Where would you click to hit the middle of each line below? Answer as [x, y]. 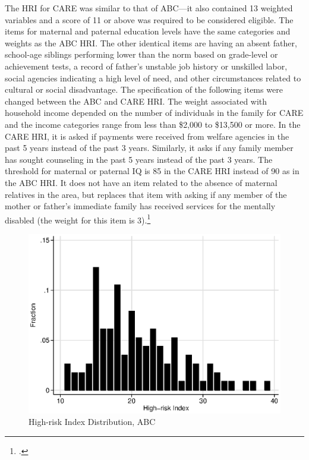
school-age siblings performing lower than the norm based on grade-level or [141, 54]
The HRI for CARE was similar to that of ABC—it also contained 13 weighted [149, 8]
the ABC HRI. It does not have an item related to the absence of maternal [141, 182]
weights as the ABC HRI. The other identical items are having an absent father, [151, 42]
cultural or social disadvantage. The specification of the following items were [144, 89]
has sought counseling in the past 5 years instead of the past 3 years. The [139, 159]
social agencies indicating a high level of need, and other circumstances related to [153, 78]
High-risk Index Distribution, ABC [92, 422]
